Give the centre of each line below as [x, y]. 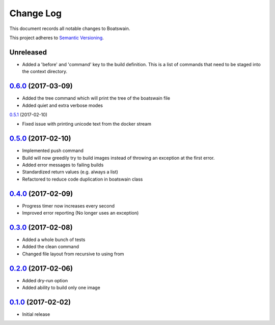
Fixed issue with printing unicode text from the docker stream [87, 124]
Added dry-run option [45, 280]
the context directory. [45, 72]
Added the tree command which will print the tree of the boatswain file [96, 98]
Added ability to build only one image [61, 288]
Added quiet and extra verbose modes [62, 105]
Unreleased [28, 52]
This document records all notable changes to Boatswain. [70, 28]
